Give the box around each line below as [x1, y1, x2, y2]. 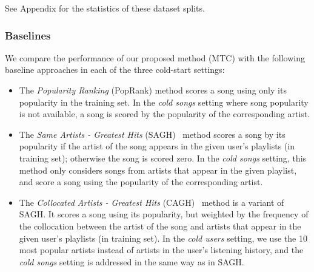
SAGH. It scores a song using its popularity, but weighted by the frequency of [19, 208, 309, 220]
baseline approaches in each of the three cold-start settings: [5, 63, 225, 76]
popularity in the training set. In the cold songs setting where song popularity [19, 95, 309, 108]
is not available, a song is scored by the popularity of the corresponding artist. [19, 107, 310, 120]
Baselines [5, 27, 51, 42]
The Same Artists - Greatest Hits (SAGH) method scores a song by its [19, 127, 286, 140]
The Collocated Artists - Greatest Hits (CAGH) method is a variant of [19, 195, 284, 208]
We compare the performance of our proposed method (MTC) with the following [5, 51, 305, 64]
